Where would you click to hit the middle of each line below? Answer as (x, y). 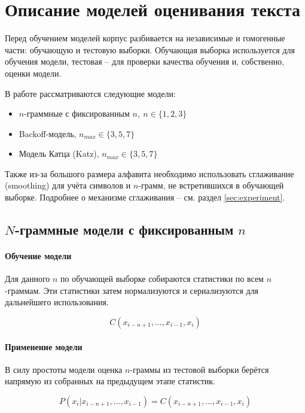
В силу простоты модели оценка (64, 369)
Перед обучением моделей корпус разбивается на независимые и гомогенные (145, 38)
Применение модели (44, 346)
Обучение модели (38, 256)
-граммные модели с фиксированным (124, 230)
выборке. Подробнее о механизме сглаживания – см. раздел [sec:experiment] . (145, 197)
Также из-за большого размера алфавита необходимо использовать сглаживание (150, 173)
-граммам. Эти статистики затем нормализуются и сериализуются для (132, 290)
